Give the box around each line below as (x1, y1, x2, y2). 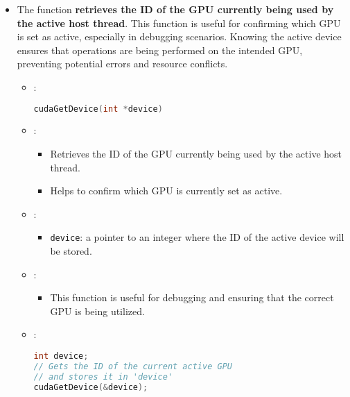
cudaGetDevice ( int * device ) (33, 103, 163, 114)
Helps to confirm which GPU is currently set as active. (50, 183, 283, 198)
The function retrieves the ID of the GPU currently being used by (17, 2, 334, 16)
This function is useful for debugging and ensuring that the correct (50, 290, 334, 305)
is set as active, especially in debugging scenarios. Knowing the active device (17, 29, 342, 44)
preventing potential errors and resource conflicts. (17, 56, 228, 71)
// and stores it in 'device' (33, 371, 173, 382)
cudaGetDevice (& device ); (33, 382, 148, 392)
